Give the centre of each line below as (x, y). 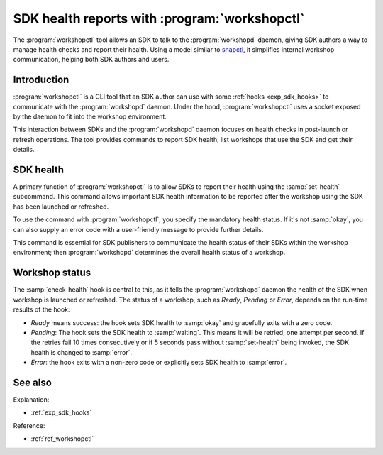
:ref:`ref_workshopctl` (62, 439)
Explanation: (31, 399)
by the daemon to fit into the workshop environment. (90, 116)
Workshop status (52, 273)
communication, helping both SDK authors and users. (91, 60)
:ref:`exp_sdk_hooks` (61, 412)
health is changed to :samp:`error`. (82, 352)
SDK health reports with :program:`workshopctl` (159, 18)
